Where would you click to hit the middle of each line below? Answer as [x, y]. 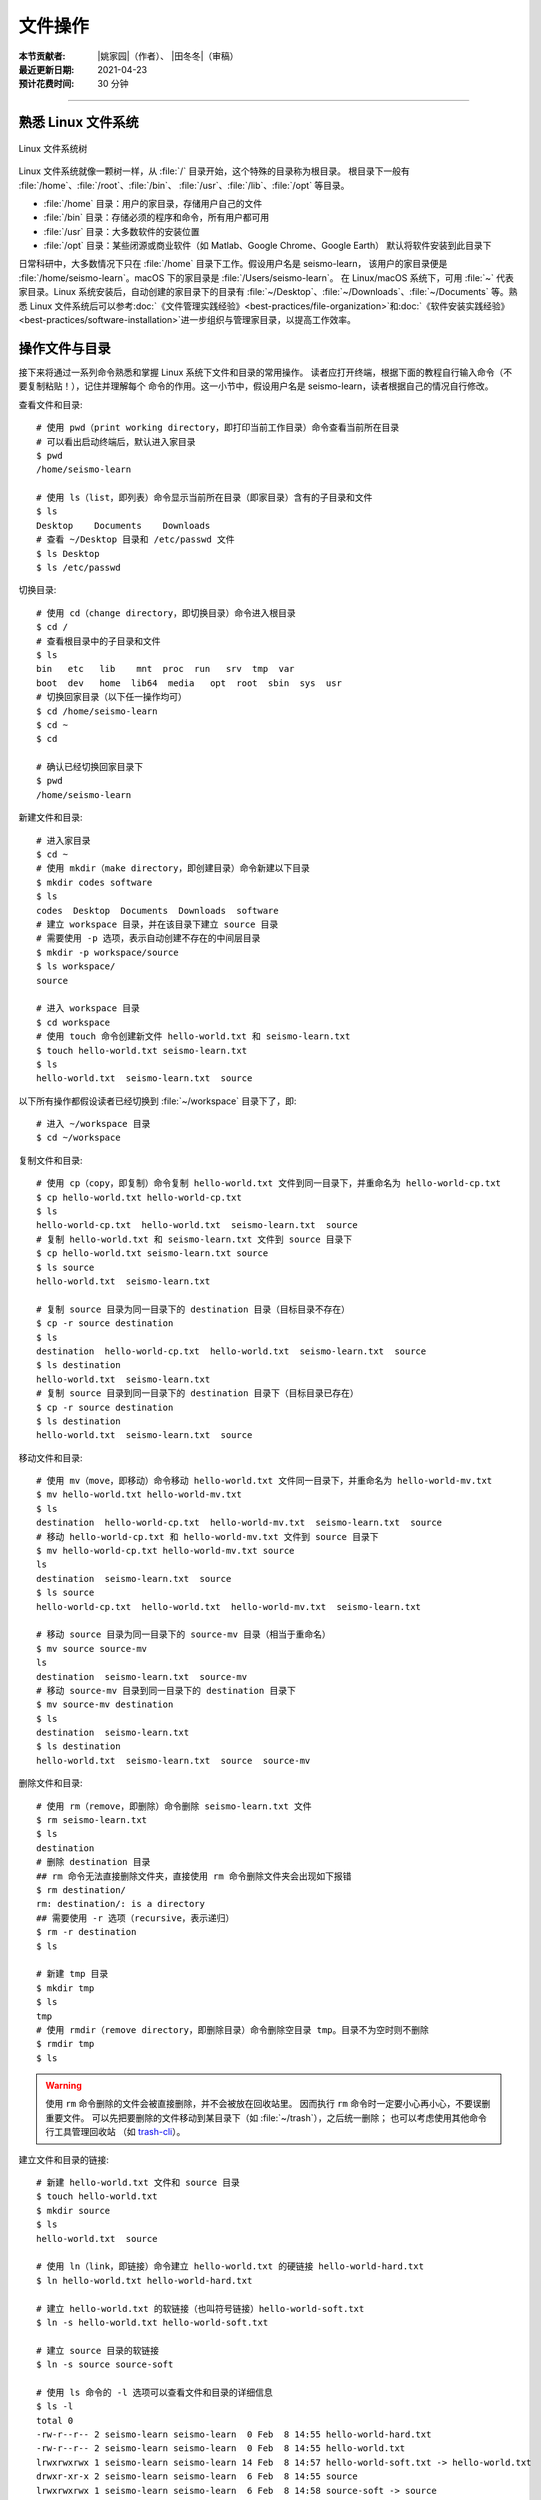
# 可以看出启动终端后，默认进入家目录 [116, 441]
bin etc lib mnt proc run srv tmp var [165, 669]
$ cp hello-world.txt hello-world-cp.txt [139, 1197]
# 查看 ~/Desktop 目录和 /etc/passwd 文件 [135, 539]
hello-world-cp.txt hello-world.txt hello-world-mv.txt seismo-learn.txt [229, 1606]
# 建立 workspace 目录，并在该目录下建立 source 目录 [157, 924]
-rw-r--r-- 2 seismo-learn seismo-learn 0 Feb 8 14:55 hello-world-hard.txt [234, 2434]
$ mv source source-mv [92, 1648]
